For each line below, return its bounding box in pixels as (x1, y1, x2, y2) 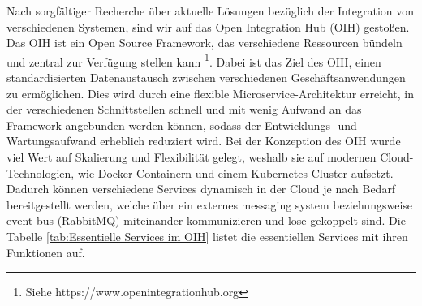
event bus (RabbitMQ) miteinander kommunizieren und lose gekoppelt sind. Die (6, 212, 406, 229)
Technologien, (6, 164, 75, 181)
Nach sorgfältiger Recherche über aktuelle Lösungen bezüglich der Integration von (6, 2, 415, 19)
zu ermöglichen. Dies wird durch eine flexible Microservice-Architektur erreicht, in (6, 84, 414, 101)
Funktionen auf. (6, 244, 85, 261)
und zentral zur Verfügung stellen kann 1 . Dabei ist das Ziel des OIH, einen (6, 50, 381, 70)
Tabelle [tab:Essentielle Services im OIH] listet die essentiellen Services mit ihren (6, 227, 408, 244)
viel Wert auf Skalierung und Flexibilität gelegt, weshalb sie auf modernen (6, 149, 377, 165)
